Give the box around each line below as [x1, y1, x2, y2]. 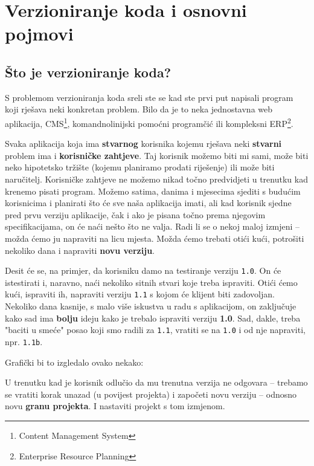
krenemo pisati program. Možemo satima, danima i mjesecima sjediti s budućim [5, 184, 301, 197]
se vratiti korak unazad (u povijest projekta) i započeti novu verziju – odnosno [5, 387, 297, 400]
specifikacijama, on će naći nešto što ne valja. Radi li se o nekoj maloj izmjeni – [5, 220, 300, 233]
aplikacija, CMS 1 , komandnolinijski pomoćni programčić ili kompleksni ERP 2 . [5, 115, 293, 129]
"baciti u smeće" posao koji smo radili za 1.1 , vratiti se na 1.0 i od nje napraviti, [5, 323, 306, 336]
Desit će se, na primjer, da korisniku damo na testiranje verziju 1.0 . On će [5, 264, 281, 277]
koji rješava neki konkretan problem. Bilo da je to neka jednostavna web [5, 103, 273, 115]
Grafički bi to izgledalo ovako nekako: [5, 355, 144, 368]
